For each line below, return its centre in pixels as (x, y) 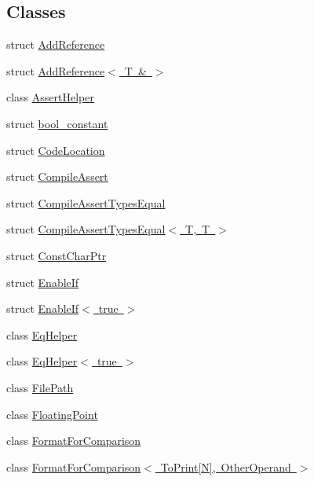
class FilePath (40, 387)
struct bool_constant (57, 123)
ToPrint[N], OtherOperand (226, 466)
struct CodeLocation (56, 150)
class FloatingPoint (52, 414)
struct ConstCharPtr (57, 255)
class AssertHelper (50, 97)
